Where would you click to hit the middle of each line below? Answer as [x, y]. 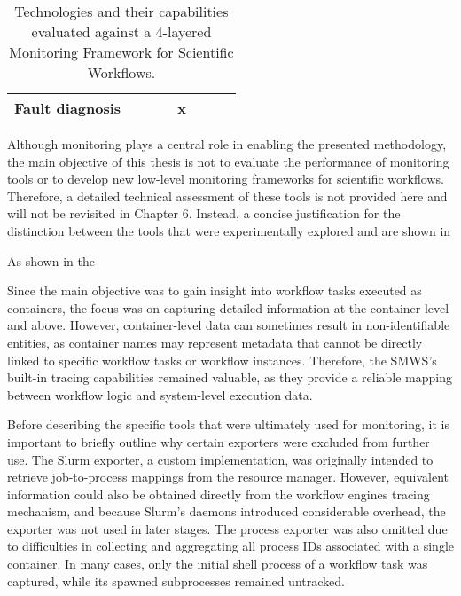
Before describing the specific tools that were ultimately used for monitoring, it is [228, 424]
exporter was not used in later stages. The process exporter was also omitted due [227, 528]
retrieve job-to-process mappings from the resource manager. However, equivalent [228, 477]
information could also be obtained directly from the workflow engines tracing [219, 494]
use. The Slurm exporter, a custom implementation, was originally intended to [220, 459]
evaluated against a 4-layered [121, 31]
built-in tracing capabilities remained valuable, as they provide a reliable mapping [230, 377]
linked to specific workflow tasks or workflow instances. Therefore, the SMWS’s [222, 360]
